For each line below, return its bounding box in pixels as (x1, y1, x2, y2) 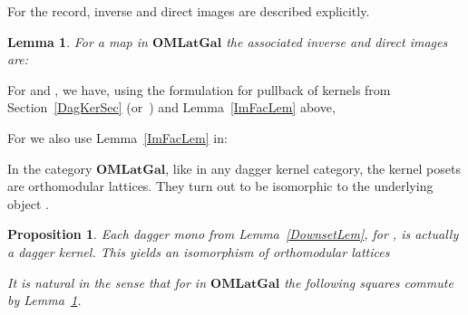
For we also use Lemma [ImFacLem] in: (7, 128, 228, 147)
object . (7, 194, 49, 213)
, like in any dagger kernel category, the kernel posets (165, 158, 461, 177)
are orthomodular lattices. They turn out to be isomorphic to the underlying (7, 177, 434, 196)
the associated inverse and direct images (226, 32, 448, 51)
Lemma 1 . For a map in (7, 32, 148, 51)
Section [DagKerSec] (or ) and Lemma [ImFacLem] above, (7, 98, 336, 117)
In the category (7, 158, 93, 177)
